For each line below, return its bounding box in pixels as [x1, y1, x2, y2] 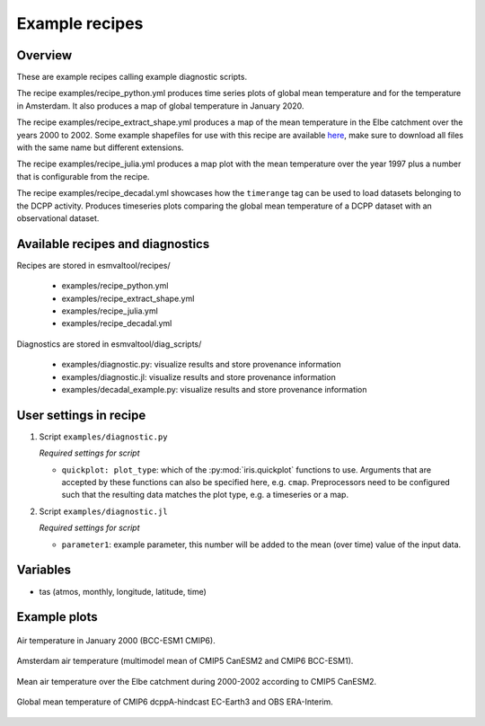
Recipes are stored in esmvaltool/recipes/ [16, 260, 171, 270]
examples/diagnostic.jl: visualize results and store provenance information [61, 371, 336, 382]
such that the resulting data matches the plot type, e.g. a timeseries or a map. [61, 490, 349, 500]
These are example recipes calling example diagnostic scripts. [16, 72, 247, 83]
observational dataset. [16, 212, 100, 224]
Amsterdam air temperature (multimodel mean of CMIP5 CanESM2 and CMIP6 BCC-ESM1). [16, 656, 354, 667]
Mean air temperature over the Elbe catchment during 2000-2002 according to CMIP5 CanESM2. [16, 676, 377, 686]
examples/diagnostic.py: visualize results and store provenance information [61, 359, 341, 370]
